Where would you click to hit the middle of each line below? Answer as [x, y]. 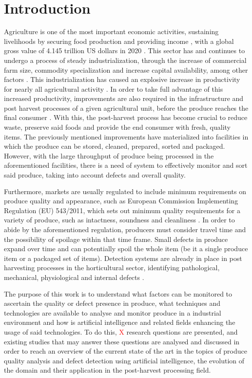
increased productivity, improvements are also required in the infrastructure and [124, 98]
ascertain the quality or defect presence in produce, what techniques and [112, 303]
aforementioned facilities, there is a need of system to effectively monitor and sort [126, 165]
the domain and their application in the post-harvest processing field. [107, 370]
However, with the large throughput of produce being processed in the [109, 155]
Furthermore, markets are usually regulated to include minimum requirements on [125, 191]
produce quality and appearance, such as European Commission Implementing [121, 201]
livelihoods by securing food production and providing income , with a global [119, 41]
